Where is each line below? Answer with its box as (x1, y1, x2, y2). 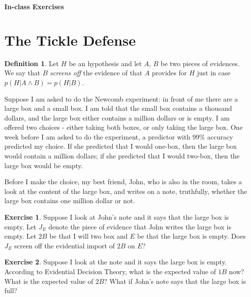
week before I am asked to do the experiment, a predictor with (4, 131, 190, 141)
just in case (197, 68, 231, 78)
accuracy (207, 131, 233, 141)
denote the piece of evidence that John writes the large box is (48, 221, 232, 231)
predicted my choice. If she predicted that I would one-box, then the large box (4, 141, 237, 151)
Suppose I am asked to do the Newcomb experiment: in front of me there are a (4, 93, 238, 104)
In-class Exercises (4, 1, 64, 11)
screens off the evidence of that (49, 68, 142, 78)
